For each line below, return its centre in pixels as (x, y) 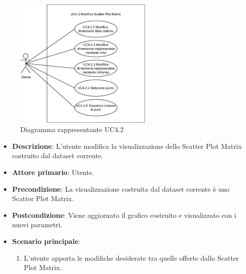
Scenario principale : (46, 241)
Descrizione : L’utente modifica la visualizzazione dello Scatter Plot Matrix (127, 146)
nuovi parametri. (37, 224)
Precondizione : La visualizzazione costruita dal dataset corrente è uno (121, 188)
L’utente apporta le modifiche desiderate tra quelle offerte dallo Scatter (131, 257)
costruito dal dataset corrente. (58, 155)
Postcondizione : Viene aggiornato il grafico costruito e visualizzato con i (124, 215)
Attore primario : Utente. (53, 172)
